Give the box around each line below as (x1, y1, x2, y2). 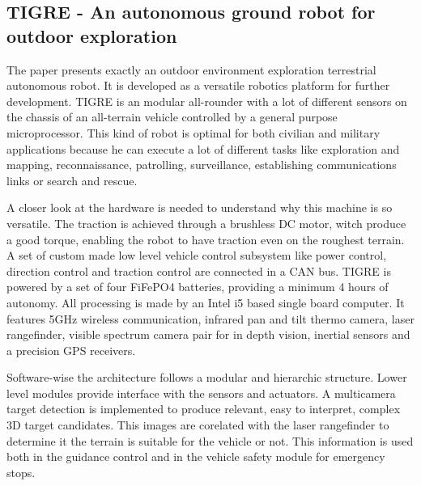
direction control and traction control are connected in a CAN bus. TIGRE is (6, 262, 391, 279)
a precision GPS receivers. (6, 341, 136, 358)
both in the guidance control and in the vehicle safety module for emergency (6, 448, 385, 465)
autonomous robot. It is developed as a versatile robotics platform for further (6, 77, 390, 94)
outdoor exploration (6, 23, 177, 48)
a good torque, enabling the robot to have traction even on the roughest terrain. (6, 230, 405, 247)
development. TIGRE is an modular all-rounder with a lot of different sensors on (6, 92, 407, 109)
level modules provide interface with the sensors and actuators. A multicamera (6, 384, 396, 401)
